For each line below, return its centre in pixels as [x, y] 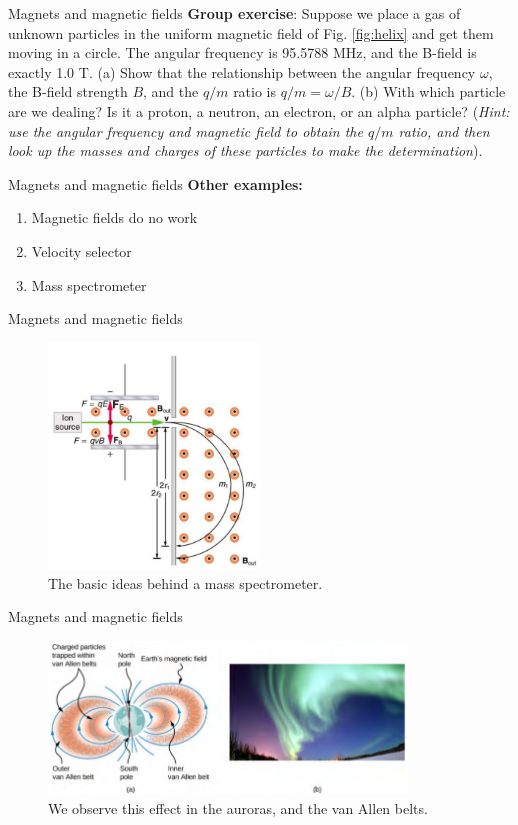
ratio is [255, 91]
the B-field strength [68, 91]
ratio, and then [444, 130]
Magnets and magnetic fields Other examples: [155, 183]
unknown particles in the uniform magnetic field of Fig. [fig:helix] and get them [251, 32]
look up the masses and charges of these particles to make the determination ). [245, 150]
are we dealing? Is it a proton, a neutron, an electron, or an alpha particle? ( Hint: [259, 110]
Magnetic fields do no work [114, 217]
